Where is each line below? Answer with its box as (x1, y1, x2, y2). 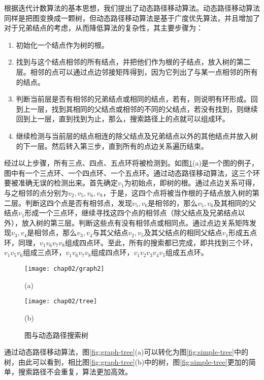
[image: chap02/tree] (24, 298, 97, 305)
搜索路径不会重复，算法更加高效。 (18, 366, 132, 377)
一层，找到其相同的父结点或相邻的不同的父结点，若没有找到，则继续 (30, 103, 258, 114)
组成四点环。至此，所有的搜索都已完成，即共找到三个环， (64, 237, 257, 247)
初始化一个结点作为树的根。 (16, 39, 109, 50)
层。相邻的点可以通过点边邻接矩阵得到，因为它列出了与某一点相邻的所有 (16, 66, 258, 77)
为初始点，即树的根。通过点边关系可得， (124, 177, 259, 188)
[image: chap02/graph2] (24, 265, 105, 273)
